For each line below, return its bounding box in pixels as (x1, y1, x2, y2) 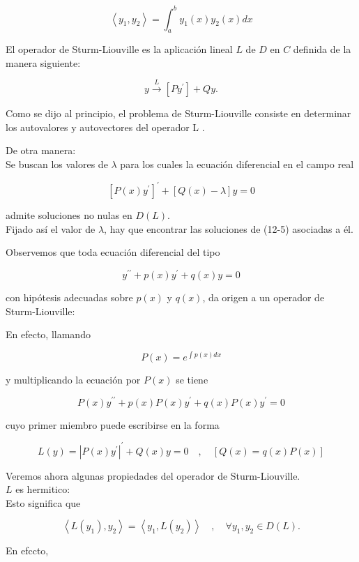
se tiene (176, 372, 208, 386)
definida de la (293, 42, 351, 56)
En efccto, (6, 543, 49, 558)
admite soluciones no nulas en (6, 208, 132, 222)
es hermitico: (15, 482, 70, 496)
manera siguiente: (6, 55, 81, 70)
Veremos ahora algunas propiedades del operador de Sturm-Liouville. (6, 468, 300, 483)
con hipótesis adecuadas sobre (6, 290, 133, 305)
